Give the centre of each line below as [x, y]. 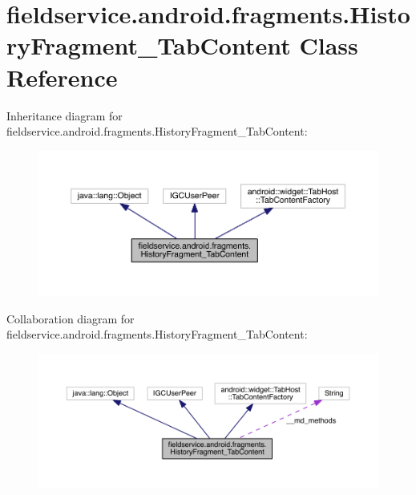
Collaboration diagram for [71, 318]
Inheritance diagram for [65, 115]
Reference [62, 77]
